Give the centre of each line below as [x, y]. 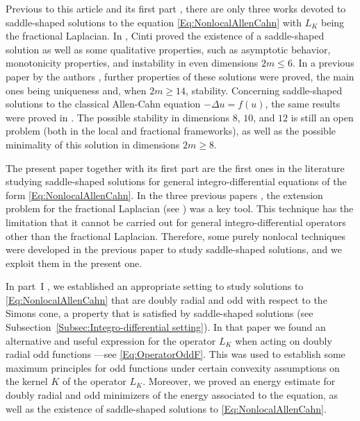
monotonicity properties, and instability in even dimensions [132, 63]
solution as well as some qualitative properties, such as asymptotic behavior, [168, 49]
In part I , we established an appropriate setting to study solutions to [155, 286]
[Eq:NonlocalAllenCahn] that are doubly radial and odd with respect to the [166, 299]
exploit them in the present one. [74, 263]
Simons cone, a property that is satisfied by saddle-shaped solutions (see [159, 313]
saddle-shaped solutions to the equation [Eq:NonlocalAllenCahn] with [154, 22]
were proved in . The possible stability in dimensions [118, 117]
